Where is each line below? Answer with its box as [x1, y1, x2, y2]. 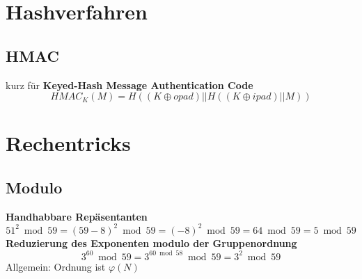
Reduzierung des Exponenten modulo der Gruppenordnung [6, 235, 297, 250]
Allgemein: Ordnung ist [6, 259, 106, 273]
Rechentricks [6, 129, 131, 157]
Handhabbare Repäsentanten [6, 209, 148, 223]
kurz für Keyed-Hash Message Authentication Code [6, 77, 253, 92]
